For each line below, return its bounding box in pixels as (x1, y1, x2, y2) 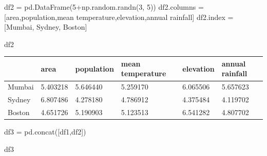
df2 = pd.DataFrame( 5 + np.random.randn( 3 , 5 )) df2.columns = (4, 2, 204, 12)
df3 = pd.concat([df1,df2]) (4, 126, 86, 137)
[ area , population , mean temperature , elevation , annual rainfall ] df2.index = (4, 11, 234, 22)
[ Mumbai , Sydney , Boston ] (4, 21, 87, 32)
